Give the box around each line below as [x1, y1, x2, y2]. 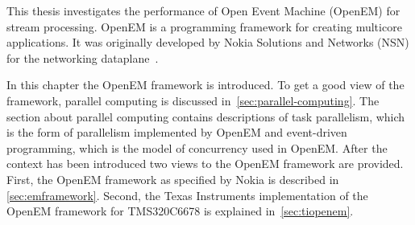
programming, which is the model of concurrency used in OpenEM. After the [6, 139, 388, 156]
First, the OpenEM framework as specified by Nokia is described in [6, 170, 339, 187]
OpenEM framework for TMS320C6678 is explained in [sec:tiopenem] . [6, 202, 354, 219]
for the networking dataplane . [6, 49, 159, 66]
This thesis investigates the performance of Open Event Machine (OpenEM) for [6, 2, 400, 18]
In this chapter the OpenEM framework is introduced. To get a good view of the [6, 76, 405, 93]
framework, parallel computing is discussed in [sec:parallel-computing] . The [6, 92, 380, 108]
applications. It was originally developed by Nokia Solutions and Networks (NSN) [6, 34, 409, 51]
